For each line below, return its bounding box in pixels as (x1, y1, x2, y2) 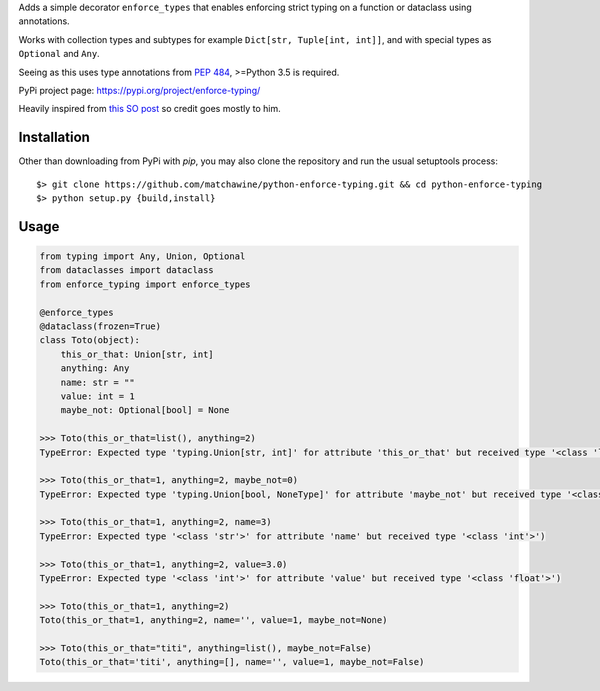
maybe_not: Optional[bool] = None (60, 405, 230, 416)
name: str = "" (60, 376, 135, 388)
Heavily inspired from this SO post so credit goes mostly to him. (18, 103, 282, 115)
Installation (18, 129, 90, 146)
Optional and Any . (18, 48, 100, 60)
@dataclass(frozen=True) (39, 320, 162, 332)
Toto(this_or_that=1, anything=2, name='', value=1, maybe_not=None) (39, 615, 388, 626)
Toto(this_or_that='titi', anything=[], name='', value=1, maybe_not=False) (39, 656, 425, 668)
